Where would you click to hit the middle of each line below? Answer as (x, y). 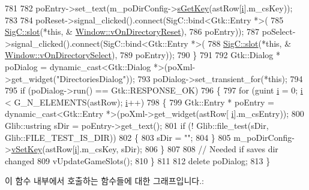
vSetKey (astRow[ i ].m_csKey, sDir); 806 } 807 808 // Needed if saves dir (145, 149)
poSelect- (279, 31)
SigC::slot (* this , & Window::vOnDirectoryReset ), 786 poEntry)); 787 (132, 31)
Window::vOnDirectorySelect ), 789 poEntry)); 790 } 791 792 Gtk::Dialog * (142, 55)
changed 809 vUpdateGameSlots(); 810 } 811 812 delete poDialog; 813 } (138, 160)
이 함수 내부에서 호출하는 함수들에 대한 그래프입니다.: (104, 181)
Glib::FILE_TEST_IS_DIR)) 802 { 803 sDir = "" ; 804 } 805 (118, 137)
